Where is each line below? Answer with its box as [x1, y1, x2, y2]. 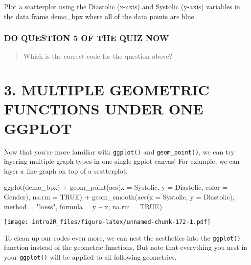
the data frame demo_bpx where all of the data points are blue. [4, 11, 196, 21]
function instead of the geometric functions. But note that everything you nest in [4, 242, 248, 252]
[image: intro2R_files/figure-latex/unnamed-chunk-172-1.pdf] [4, 219, 211, 226]
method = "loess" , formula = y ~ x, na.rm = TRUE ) [4, 201, 162, 211]
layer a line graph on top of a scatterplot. [4, 165, 128, 176]
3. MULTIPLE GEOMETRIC [4, 80, 210, 100]
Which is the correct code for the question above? [23, 51, 173, 61]
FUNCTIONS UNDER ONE [4, 99, 204, 119]
